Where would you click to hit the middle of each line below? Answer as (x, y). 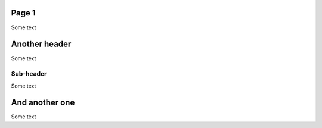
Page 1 (23, 13)
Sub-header (29, 74)
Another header (41, 44)
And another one (43, 103)
